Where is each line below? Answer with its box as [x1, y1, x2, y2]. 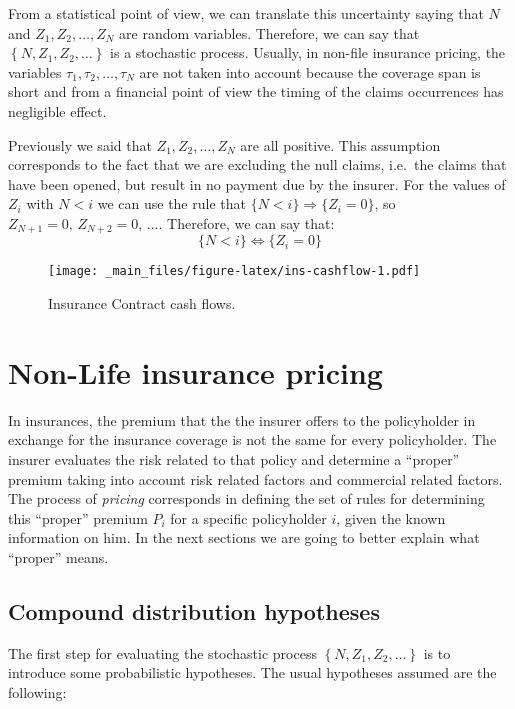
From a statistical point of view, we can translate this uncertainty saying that [8, 3, 484, 23]
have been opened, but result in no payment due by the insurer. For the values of [8, 173, 506, 194]
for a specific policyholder [170, 507, 327, 528]
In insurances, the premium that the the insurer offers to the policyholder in [8, 409, 476, 430]
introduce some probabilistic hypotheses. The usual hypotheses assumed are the [8, 662, 497, 683]
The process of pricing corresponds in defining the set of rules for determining [8, 488, 485, 509]
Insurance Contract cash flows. [48, 293, 236, 314]
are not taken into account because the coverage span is [139, 61, 481, 82]
